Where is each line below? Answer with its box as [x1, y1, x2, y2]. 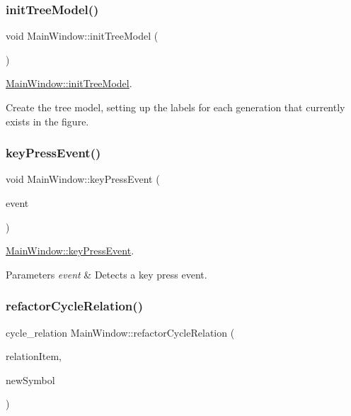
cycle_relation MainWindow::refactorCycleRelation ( [6, 325, 235, 339]
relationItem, [6, 349, 62, 364]
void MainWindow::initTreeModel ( [6, 28, 159, 43]
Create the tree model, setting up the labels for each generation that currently [6, 100, 345, 114]
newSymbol [6, 372, 55, 387]
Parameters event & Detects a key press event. [6, 266, 207, 281]
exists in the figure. [6, 113, 89, 128]
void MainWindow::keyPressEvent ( [6, 172, 160, 186]
